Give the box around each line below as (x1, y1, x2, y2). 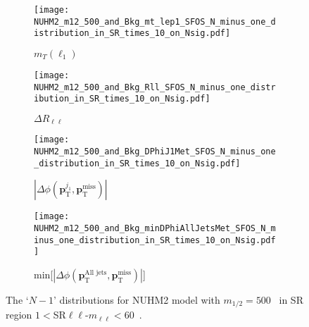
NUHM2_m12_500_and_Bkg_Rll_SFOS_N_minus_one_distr (34, 82, 276, 92)
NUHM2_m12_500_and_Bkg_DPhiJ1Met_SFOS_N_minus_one (34, 147, 276, 157)
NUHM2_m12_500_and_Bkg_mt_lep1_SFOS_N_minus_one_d (34, 16, 276, 27)
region (6, 307, 32, 322)
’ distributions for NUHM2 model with (53, 292, 220, 307)
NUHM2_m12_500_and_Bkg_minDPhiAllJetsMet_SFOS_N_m (34, 223, 276, 234)
